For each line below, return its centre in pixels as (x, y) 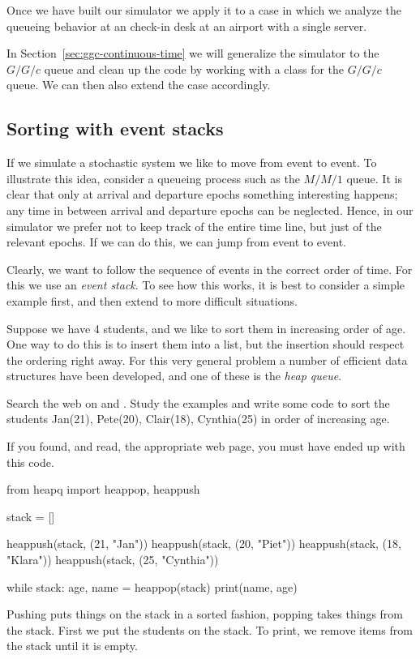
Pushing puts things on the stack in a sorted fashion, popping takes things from (205, 614)
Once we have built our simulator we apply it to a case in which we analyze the (204, 10)
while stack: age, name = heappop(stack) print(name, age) (152, 586)
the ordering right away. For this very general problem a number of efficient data (207, 359)
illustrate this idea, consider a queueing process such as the (153, 178)
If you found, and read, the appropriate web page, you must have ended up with (206, 446)
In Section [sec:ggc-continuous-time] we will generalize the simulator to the (193, 53)
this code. (30, 462)
